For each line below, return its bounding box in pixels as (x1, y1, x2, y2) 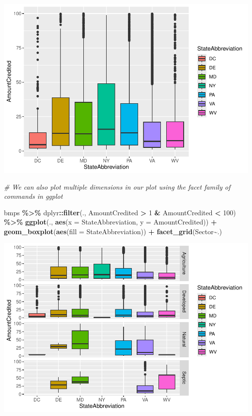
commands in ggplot (4, 191, 63, 201)
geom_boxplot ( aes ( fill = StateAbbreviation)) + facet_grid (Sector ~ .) (4, 226, 222, 236)
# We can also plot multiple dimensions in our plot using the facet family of (4, 181, 231, 192)
